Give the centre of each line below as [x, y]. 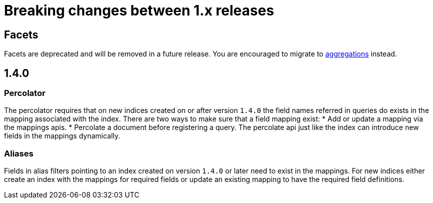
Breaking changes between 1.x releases [139, 10]
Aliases [19, 153]
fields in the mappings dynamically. [62, 136]
